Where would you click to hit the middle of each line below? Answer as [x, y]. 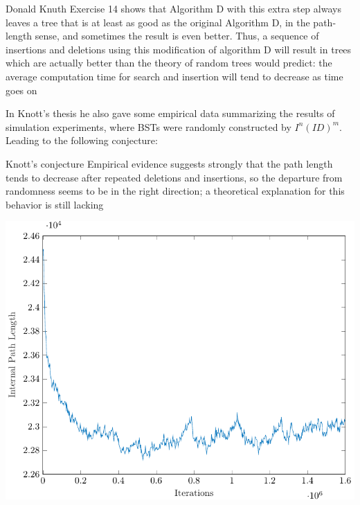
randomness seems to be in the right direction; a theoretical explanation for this [175, 191]
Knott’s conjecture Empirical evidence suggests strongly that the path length [169, 163]
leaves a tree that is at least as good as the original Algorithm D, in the [158, 22]
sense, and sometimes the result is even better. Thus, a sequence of [177, 36]
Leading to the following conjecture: [82, 140]
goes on [21, 90]
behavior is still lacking [55, 204]
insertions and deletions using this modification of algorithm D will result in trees [179, 49]
